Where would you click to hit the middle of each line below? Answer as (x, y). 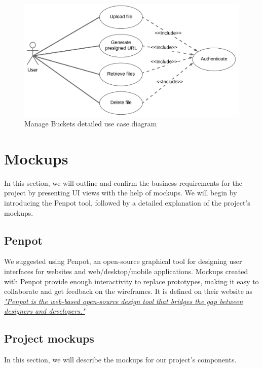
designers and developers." (45, 311)
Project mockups (49, 338)
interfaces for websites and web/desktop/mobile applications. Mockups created (126, 271)
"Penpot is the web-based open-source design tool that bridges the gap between (124, 301)
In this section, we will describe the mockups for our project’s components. (120, 360)
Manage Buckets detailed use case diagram (91, 124)
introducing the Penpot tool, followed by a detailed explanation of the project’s (127, 203)
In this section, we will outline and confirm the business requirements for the (123, 182)
